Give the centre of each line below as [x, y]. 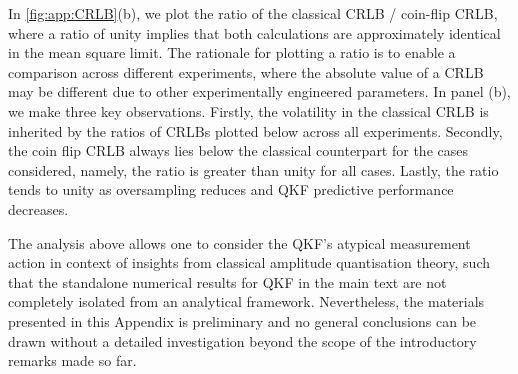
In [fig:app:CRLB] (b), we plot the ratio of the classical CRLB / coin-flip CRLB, [253, 13]
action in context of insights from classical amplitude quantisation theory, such [249, 262]
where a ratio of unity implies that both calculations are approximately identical [254, 32]
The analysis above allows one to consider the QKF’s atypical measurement [239, 242]
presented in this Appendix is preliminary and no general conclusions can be [242, 320]
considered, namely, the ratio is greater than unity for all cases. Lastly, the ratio [253, 169]
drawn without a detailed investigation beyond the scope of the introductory [242, 340]
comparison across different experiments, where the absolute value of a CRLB [246, 71]
